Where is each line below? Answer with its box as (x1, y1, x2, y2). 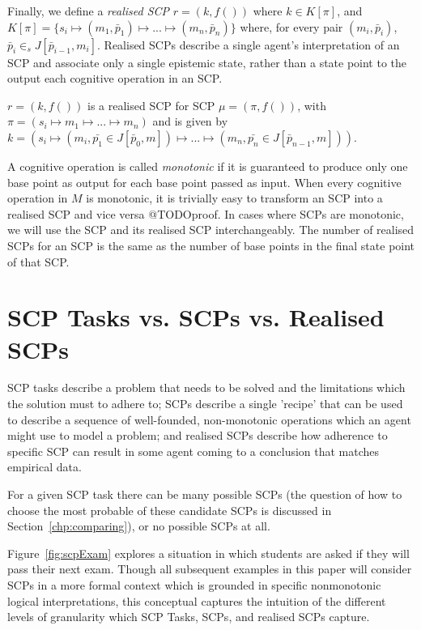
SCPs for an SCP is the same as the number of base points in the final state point (7, 236, 415, 253)
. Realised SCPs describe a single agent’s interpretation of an (97, 36, 400, 53)
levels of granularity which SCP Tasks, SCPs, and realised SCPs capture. (7, 608, 370, 625)
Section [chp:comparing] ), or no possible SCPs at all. (7, 517, 270, 534)
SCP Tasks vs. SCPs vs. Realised (7, 300, 385, 334)
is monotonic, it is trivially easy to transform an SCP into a (86, 189, 383, 206)
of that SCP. (7, 253, 70, 270)
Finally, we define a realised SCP (7, 2, 170, 19)
